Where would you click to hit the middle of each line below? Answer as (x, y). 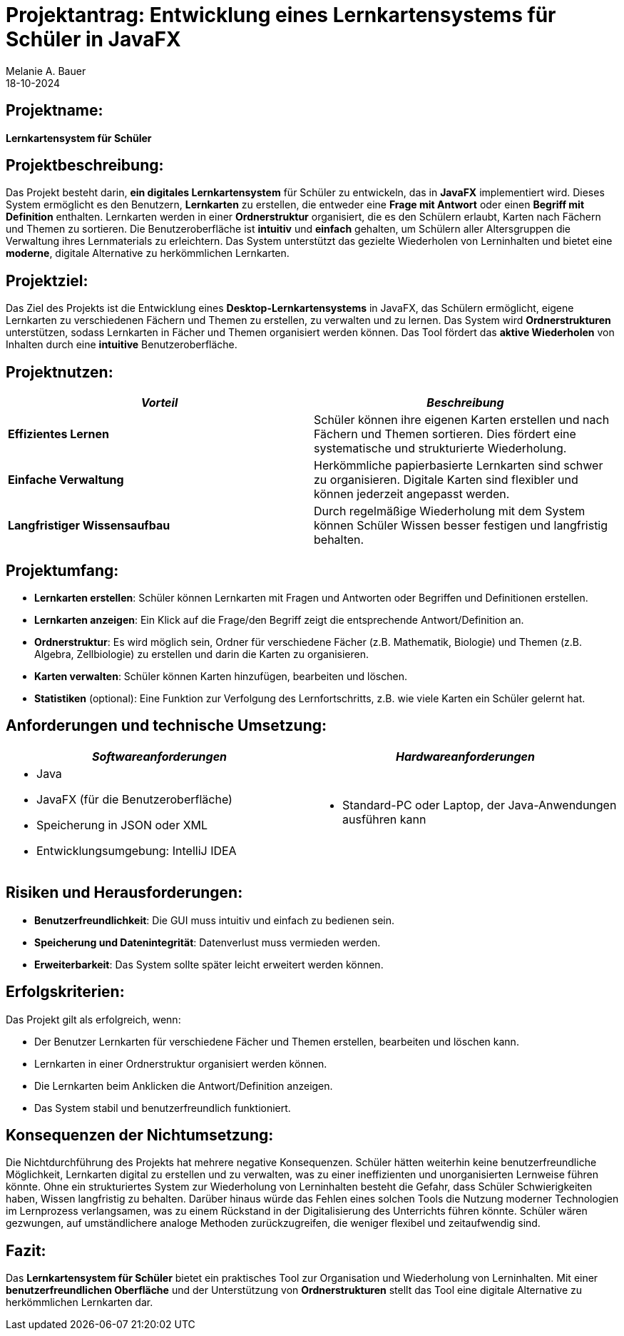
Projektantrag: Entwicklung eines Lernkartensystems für (281, 15)
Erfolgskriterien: (65, 992)
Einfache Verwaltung (66, 480)
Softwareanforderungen (159, 756)
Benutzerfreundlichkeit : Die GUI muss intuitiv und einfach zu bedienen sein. (215, 920)
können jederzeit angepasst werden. (412, 494)
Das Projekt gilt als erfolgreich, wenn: (93, 1019)
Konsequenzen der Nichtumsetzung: (140, 1135)
